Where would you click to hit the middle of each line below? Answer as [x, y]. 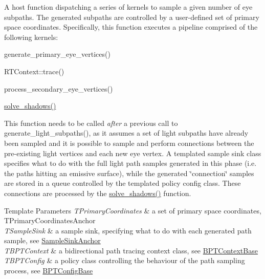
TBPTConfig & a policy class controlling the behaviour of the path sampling [125, 260]
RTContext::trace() [34, 71]
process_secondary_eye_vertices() [59, 88]
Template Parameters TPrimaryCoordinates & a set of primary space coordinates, [133, 210]
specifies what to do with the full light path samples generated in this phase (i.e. [130, 163]
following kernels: [31, 37]
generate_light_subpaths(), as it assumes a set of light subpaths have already [126, 133]
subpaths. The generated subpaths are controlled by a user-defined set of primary [132, 17]
